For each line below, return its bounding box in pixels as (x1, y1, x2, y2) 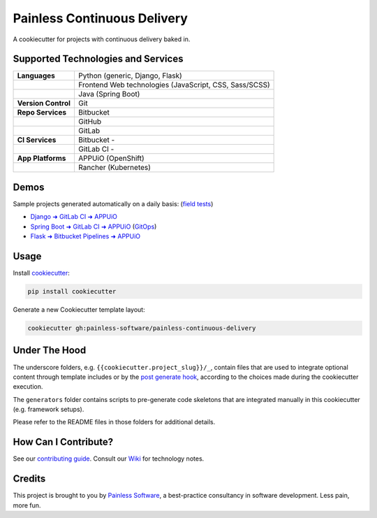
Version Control (17, 99, 71, 108)
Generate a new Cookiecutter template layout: (13, 305, 146, 314)
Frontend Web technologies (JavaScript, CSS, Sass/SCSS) (77, 80, 270, 90)
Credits (13, 473, 46, 485)
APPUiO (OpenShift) (77, 154, 145, 164)
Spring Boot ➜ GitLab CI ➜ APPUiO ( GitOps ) (30, 222, 157, 231)
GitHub (77, 117, 102, 127)
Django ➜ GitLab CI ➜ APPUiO (30, 213, 118, 221)
